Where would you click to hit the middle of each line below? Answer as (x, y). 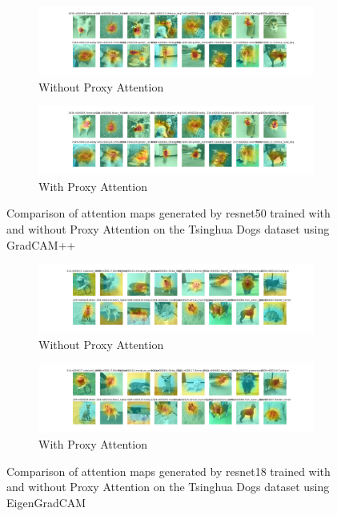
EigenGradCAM (46, 502)
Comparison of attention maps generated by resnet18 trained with (168, 471)
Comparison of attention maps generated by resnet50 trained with (168, 213)
